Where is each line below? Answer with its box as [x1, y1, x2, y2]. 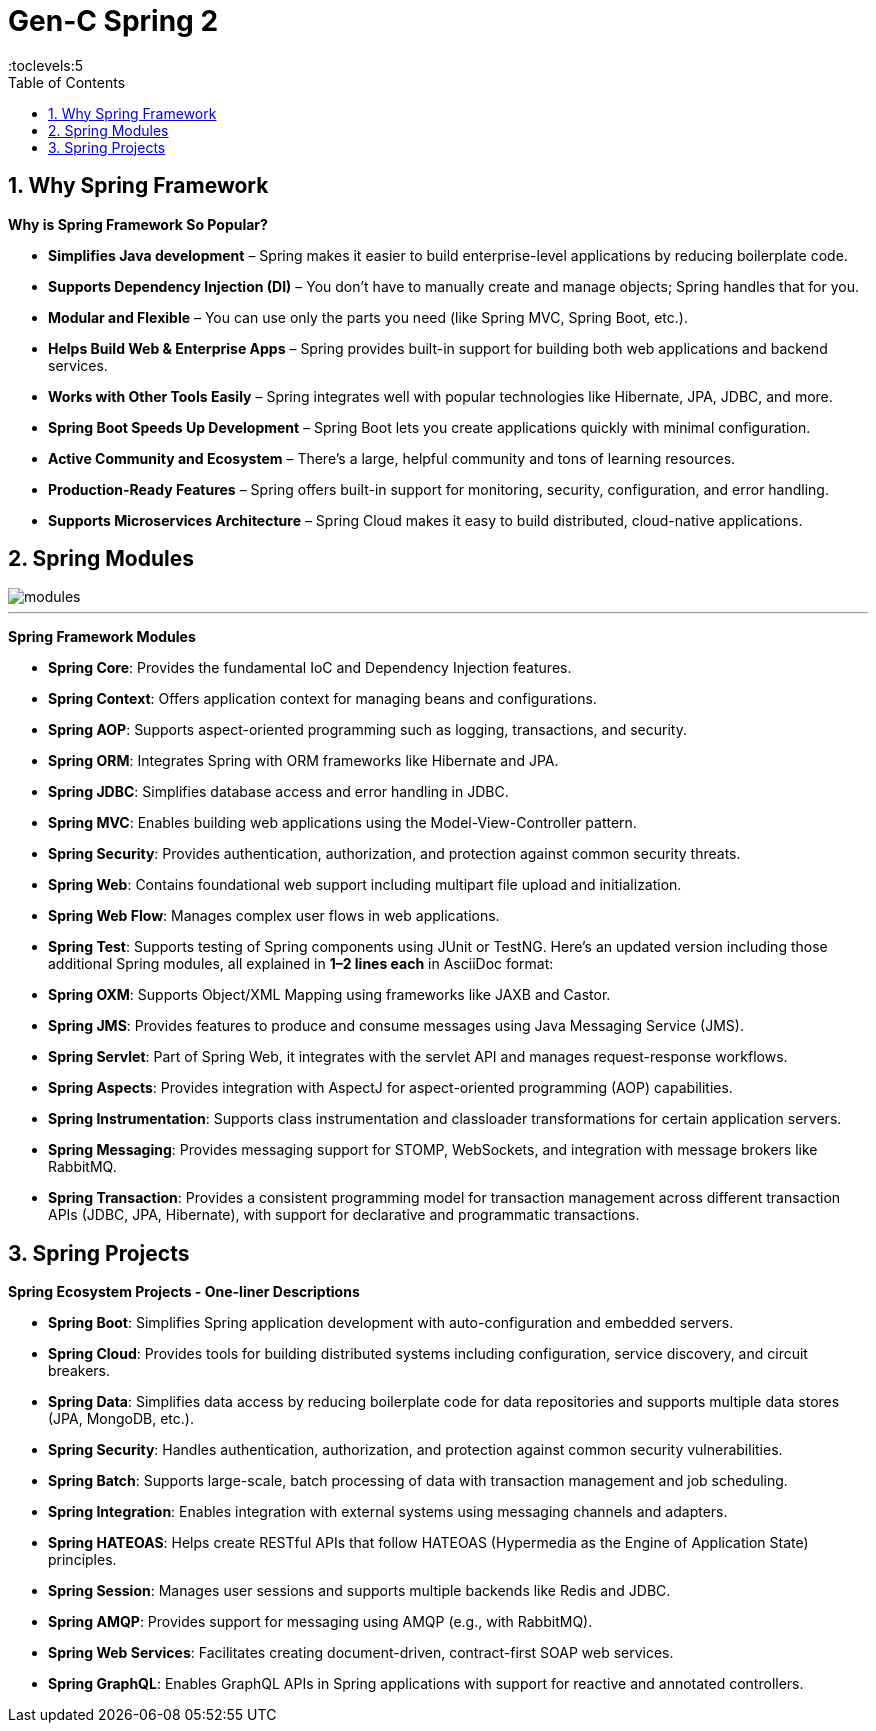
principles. [48, 1551, 117, 1569]
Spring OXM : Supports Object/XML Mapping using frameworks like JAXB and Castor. [48, 986, 611, 1004]
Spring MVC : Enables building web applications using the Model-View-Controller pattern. [48, 814, 637, 832]
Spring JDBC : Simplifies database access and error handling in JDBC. [48, 783, 509, 801]
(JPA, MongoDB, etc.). [48, 1410, 194, 1428]
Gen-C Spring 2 [8, 4, 219, 38]
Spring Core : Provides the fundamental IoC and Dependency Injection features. [48, 659, 572, 677]
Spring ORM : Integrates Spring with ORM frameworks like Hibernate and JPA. [48, 752, 559, 770]
